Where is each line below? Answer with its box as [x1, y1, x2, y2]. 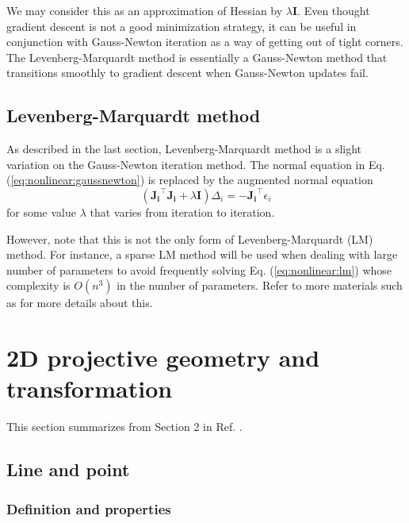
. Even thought [297, 2, 370, 18]
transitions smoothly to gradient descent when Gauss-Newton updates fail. [6, 64, 369, 81]
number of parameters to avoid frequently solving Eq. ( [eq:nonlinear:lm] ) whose [6, 261, 392, 278]
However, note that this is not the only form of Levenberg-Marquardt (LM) [6, 230, 373, 247]
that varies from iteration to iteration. [90, 203, 275, 220]
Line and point [6, 457, 130, 482]
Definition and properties [6, 498, 171, 518]
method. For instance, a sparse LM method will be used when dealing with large [6, 246, 398, 263]
